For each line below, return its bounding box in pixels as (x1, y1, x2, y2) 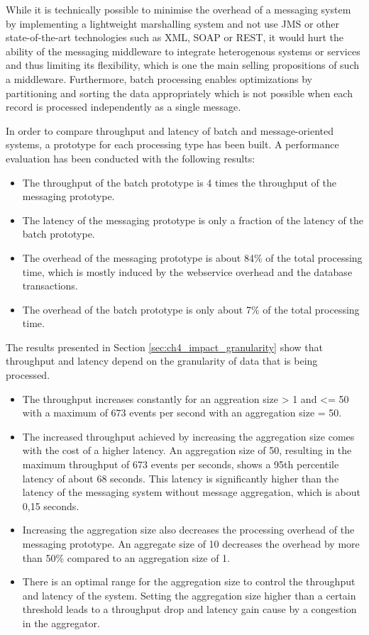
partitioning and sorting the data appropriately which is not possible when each (6, 85, 353, 100)
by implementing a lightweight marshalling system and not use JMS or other (6, 16, 340, 31)
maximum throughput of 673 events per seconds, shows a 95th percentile (22, 457, 339, 472)
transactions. (22, 278, 78, 293)
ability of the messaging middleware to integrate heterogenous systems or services (6, 43, 360, 58)
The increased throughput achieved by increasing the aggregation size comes (22, 429, 355, 443)
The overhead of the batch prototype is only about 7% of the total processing (22, 302, 360, 316)
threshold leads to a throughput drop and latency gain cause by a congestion (22, 602, 357, 617)
